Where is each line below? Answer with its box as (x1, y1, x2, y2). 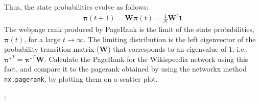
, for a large (24, 33, 61, 44)
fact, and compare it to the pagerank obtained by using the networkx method (4, 63, 247, 74)
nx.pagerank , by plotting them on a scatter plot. (4, 73, 158, 84)
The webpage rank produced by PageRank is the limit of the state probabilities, (4, 23, 254, 34)
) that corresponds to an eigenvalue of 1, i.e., (108, 44, 248, 54)
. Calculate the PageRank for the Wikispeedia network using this (44, 53, 248, 64)
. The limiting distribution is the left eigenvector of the (83, 33, 256, 44)
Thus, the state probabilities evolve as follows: (4, 2, 149, 12)
